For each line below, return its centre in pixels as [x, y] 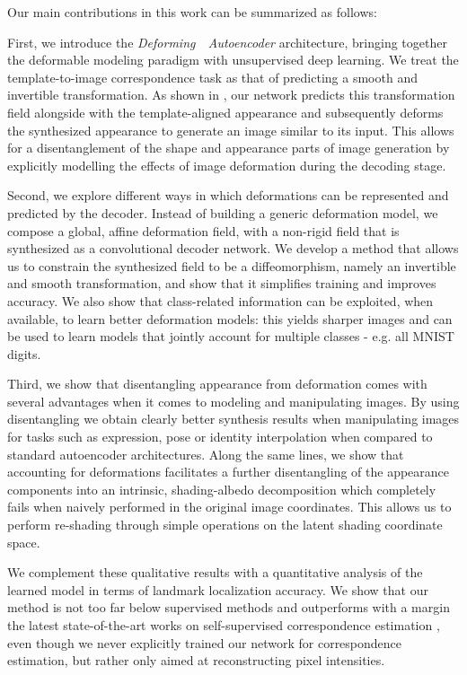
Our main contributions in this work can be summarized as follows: [192, 12]
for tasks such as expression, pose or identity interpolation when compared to [220, 437]
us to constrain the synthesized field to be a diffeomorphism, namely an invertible [232, 265]
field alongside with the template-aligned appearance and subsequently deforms [225, 112]
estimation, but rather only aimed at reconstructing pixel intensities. [196, 660]
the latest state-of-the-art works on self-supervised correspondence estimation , [224, 625]
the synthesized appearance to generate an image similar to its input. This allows [231, 130]
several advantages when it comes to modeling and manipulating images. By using [233, 401]
